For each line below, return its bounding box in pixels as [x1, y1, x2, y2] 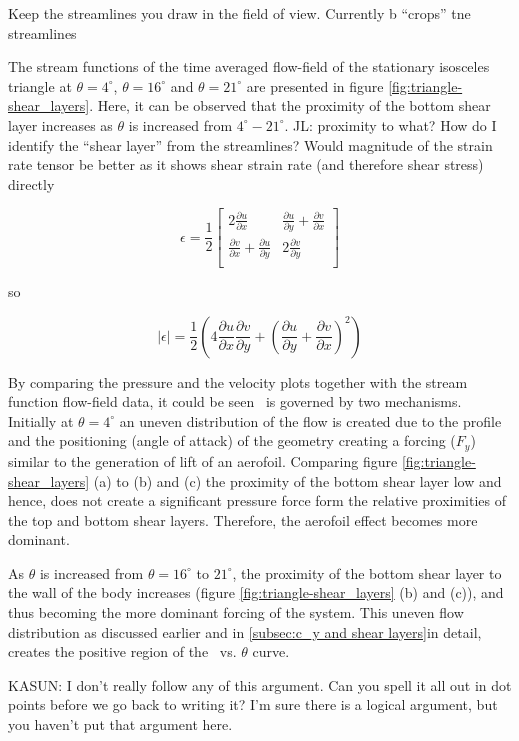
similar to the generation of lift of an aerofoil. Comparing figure [8, 450, 398, 471]
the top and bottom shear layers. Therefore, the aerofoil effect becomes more [8, 509, 478, 530]
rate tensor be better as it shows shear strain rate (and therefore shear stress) [8, 154, 484, 175]
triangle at [8, 75, 72, 96]
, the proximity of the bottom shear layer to [232, 562, 502, 583]
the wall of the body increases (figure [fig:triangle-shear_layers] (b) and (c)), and [8, 582, 504, 603]
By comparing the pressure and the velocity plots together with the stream [8, 371, 468, 392]
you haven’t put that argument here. [8, 714, 233, 735]
